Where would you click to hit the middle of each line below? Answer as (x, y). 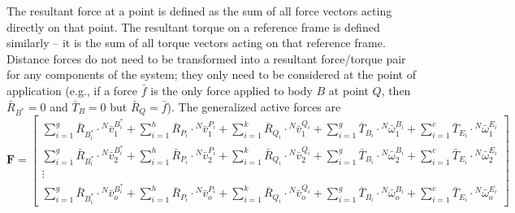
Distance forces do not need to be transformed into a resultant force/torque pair (206, 58)
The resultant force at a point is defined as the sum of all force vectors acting (199, 11)
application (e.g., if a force (72, 90)
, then (396, 90)
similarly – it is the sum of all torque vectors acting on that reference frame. (196, 43)
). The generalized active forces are (254, 106)
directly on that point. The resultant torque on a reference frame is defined (193, 26)
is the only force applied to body (232, 90)
